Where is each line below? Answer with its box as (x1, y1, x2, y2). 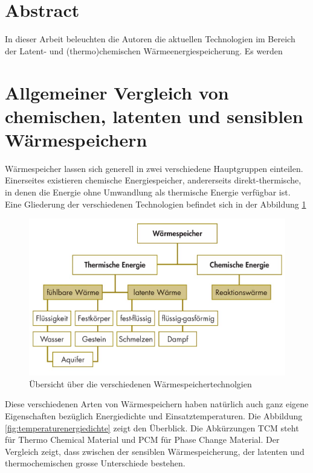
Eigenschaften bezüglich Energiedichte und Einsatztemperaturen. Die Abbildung (5, 409, 303, 422)
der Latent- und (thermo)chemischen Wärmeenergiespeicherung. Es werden (5, 44, 283, 57)
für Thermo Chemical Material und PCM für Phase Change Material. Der (5, 433, 280, 446)
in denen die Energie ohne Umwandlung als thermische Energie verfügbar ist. (5, 186, 291, 198)
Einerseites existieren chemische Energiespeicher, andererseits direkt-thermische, (5, 174, 302, 186)
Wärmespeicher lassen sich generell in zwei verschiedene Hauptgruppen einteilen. (5, 162, 303, 174)
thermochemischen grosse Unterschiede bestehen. (5, 457, 186, 469)
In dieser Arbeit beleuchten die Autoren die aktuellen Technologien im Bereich (5, 33, 295, 45)
